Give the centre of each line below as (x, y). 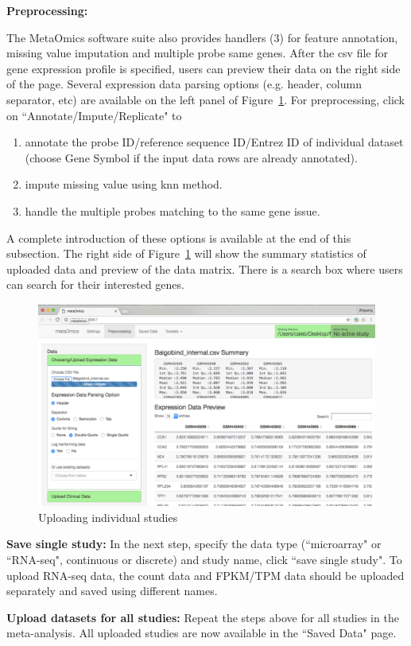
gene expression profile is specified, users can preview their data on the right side (204, 68)
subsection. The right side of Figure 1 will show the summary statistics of (186, 253)
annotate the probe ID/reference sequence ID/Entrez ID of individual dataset (214, 142)
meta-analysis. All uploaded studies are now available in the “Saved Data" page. (202, 633)
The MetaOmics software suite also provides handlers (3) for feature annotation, (202, 37)
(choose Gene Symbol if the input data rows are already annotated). (191, 157)
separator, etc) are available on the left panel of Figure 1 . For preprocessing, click (206, 99)
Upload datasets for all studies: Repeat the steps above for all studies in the (203, 617)
